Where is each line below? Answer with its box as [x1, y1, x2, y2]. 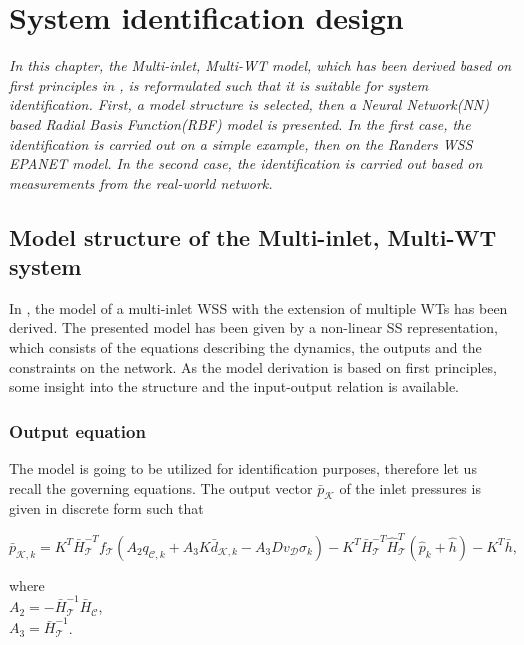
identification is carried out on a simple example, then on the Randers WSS [9, 133, 473, 154]
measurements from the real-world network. [9, 172, 273, 193]
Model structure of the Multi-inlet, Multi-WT [9, 221, 497, 252]
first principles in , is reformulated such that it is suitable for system [9, 74, 429, 95]
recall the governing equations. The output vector [9, 477, 313, 498]
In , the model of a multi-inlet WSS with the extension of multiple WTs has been [9, 297, 508, 318]
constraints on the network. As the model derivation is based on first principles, [9, 356, 498, 377]
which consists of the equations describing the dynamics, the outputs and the [9, 337, 482, 358]
